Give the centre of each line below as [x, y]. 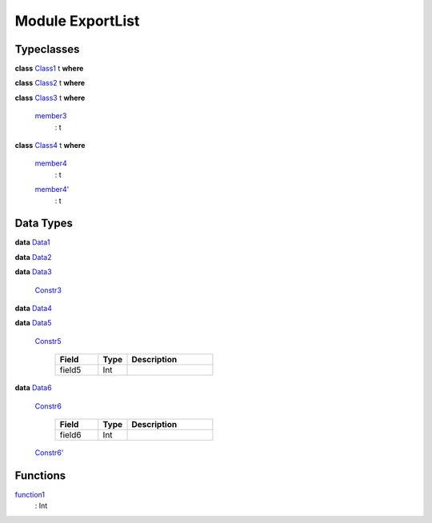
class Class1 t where [49, 69]
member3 [51, 116]
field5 [70, 370]
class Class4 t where [50, 146]
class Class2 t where [50, 83]
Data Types [44, 224]
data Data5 [33, 323]
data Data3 [33, 272]
